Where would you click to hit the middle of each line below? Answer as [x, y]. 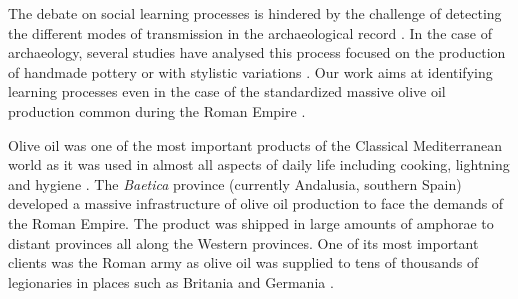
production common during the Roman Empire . [157, 110]
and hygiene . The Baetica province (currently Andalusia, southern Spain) [235, 183]
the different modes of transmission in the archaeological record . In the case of [250, 32]
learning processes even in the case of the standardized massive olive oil [227, 91]
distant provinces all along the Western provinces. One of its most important [243, 242]
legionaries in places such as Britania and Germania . [171, 281]
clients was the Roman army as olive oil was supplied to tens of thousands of [243, 262]
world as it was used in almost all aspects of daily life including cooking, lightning [259, 164]
